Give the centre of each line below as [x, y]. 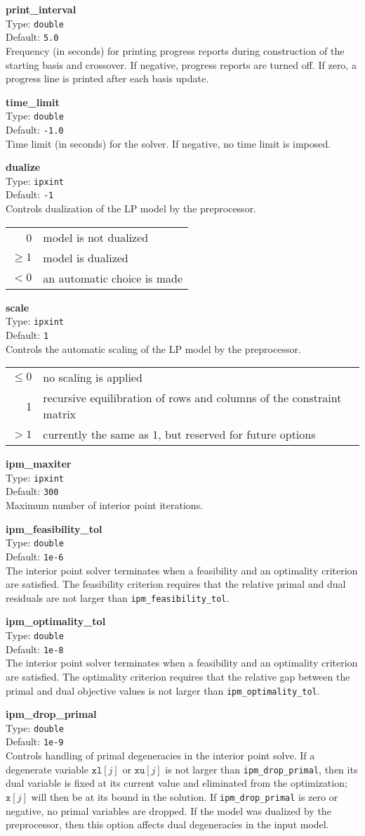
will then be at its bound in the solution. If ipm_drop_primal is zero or [185, 796]
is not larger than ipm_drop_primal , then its [261, 769]
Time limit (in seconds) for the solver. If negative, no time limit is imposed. [168, 143]
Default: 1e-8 [35, 649]
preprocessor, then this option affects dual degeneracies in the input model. [167, 824]
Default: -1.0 [35, 129]
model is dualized [86, 257]
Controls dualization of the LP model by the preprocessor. [131, 208]
